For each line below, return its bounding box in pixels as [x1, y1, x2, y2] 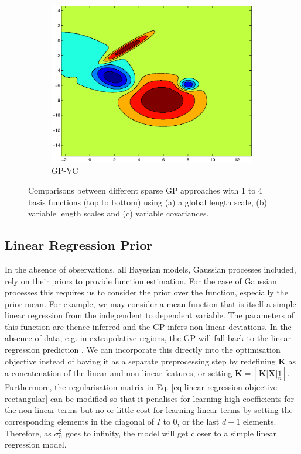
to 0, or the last [163, 415, 220, 428]
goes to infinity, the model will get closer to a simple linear [65, 427, 276, 439]
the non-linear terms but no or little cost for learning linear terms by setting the [5, 404, 293, 416]
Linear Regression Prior [5, 236, 153, 254]
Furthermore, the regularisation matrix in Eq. [5, 381, 169, 393]
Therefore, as [5, 427, 52, 439]
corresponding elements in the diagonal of [5, 415, 154, 428]
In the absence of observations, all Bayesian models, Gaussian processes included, [5, 263, 296, 275]
